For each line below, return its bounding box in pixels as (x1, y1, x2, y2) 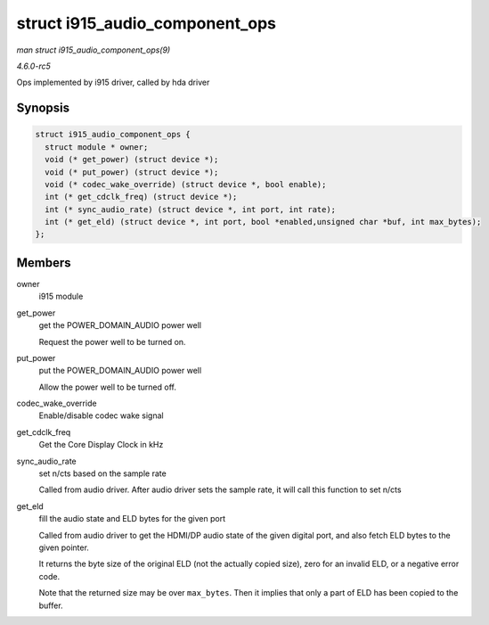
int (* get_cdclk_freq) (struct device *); (45, 192, 238, 202)
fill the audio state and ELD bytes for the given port (38, 514, 226, 524)
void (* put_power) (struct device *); (45, 167, 219, 177)
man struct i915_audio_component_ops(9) (16, 45, 171, 55)
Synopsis (16, 101, 70, 116)
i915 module (38, 291, 84, 302)
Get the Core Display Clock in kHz (38, 440, 164, 450)
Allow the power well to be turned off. (38, 382, 177, 392)
